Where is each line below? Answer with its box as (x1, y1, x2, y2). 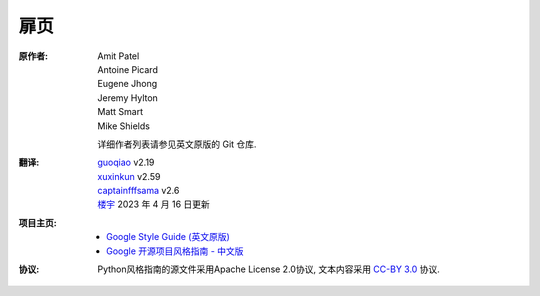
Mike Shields (97, 120, 150, 132)
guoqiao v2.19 (97, 156, 155, 169)
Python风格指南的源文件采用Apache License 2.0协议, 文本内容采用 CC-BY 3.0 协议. (97, 263, 440, 275)
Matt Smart (97, 106, 144, 118)
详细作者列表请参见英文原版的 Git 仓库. (97, 138, 257, 150)
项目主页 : (18, 216, 57, 229)
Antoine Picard (97, 63, 159, 75)
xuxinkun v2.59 (97, 170, 161, 182)
